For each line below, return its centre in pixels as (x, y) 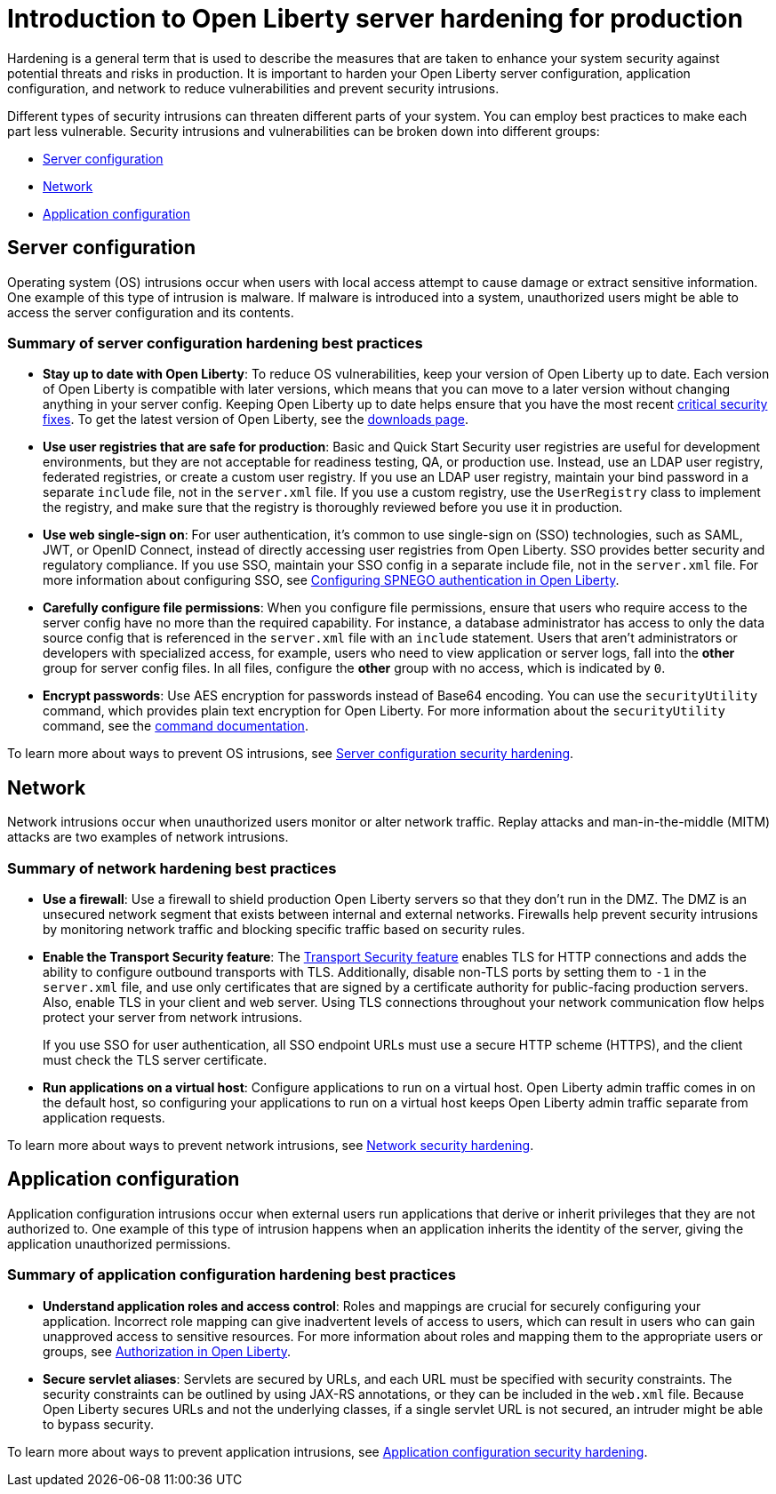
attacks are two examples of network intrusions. (148, 837)
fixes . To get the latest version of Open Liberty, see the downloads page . (256, 419)
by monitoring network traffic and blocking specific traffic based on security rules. (284, 929)
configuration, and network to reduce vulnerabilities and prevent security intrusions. (253, 88)
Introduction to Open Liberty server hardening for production (375, 19)
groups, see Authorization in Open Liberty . (167, 1351)
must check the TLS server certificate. (155, 1059)
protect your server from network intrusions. (173, 1017)
